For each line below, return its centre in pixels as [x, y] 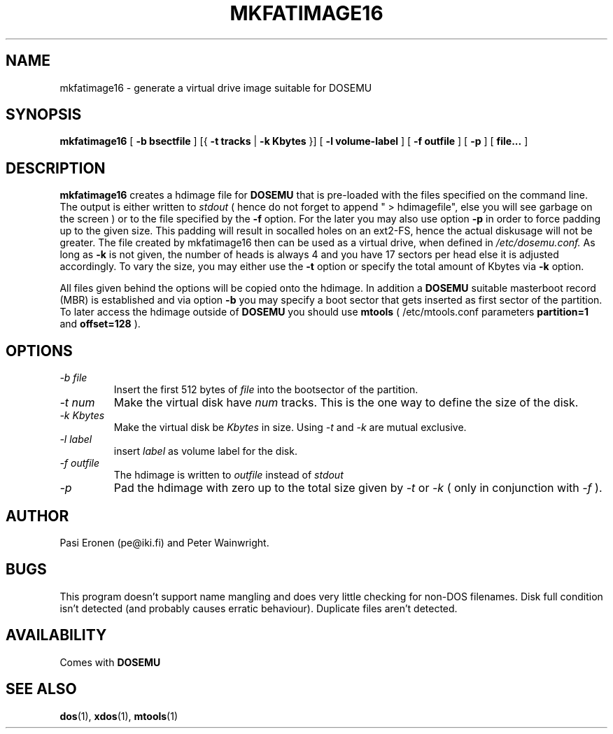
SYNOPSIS [44, 115]
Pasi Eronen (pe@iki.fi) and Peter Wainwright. [164, 542]
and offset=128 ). [100, 324]
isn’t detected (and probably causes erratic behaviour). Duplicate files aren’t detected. [259, 608]
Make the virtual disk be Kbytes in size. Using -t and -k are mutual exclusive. [290, 428]
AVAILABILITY [56, 635]
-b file [73, 378]
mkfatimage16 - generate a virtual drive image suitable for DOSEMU [216, 87]
